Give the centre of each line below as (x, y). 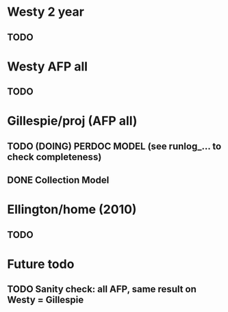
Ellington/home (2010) (72, 210)
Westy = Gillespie (46, 300)
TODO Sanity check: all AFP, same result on (102, 289)
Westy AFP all (47, 66)
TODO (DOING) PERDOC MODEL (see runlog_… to (114, 146)
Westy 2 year (46, 12)
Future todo (41, 264)
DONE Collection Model (58, 180)
